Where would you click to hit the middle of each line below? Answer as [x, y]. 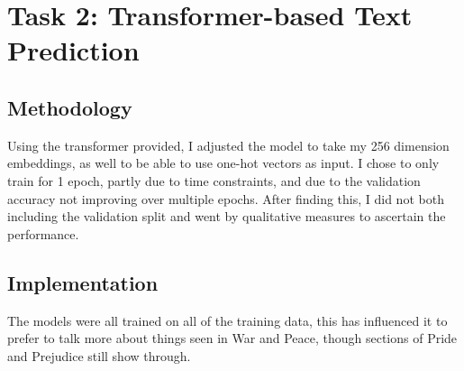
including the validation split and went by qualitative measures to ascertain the [227, 216]
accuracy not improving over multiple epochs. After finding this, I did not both [226, 198]
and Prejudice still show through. [99, 355]
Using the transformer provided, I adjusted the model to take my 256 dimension [228, 145]
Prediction [73, 50]
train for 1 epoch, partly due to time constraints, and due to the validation [214, 180]
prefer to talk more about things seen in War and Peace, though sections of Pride [232, 338]
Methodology [70, 107]
